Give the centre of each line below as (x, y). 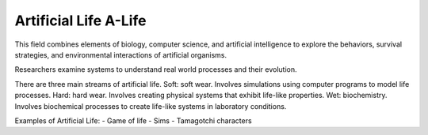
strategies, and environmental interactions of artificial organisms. (121, 54)
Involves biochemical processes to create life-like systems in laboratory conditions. (151, 106)
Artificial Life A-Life (80, 21)
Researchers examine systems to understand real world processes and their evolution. (156, 69)
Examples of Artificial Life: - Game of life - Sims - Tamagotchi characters (134, 120)
